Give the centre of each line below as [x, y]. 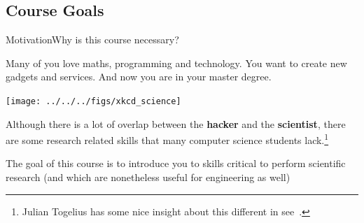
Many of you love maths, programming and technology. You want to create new [176, 63]
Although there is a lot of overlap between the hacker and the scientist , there [176, 123]
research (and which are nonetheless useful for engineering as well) [148, 177]
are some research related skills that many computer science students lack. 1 [167, 139]
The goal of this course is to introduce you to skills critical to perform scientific [176, 163]
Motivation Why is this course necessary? [92, 39]
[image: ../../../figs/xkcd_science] [93, 101]
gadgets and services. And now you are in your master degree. [139, 77]
